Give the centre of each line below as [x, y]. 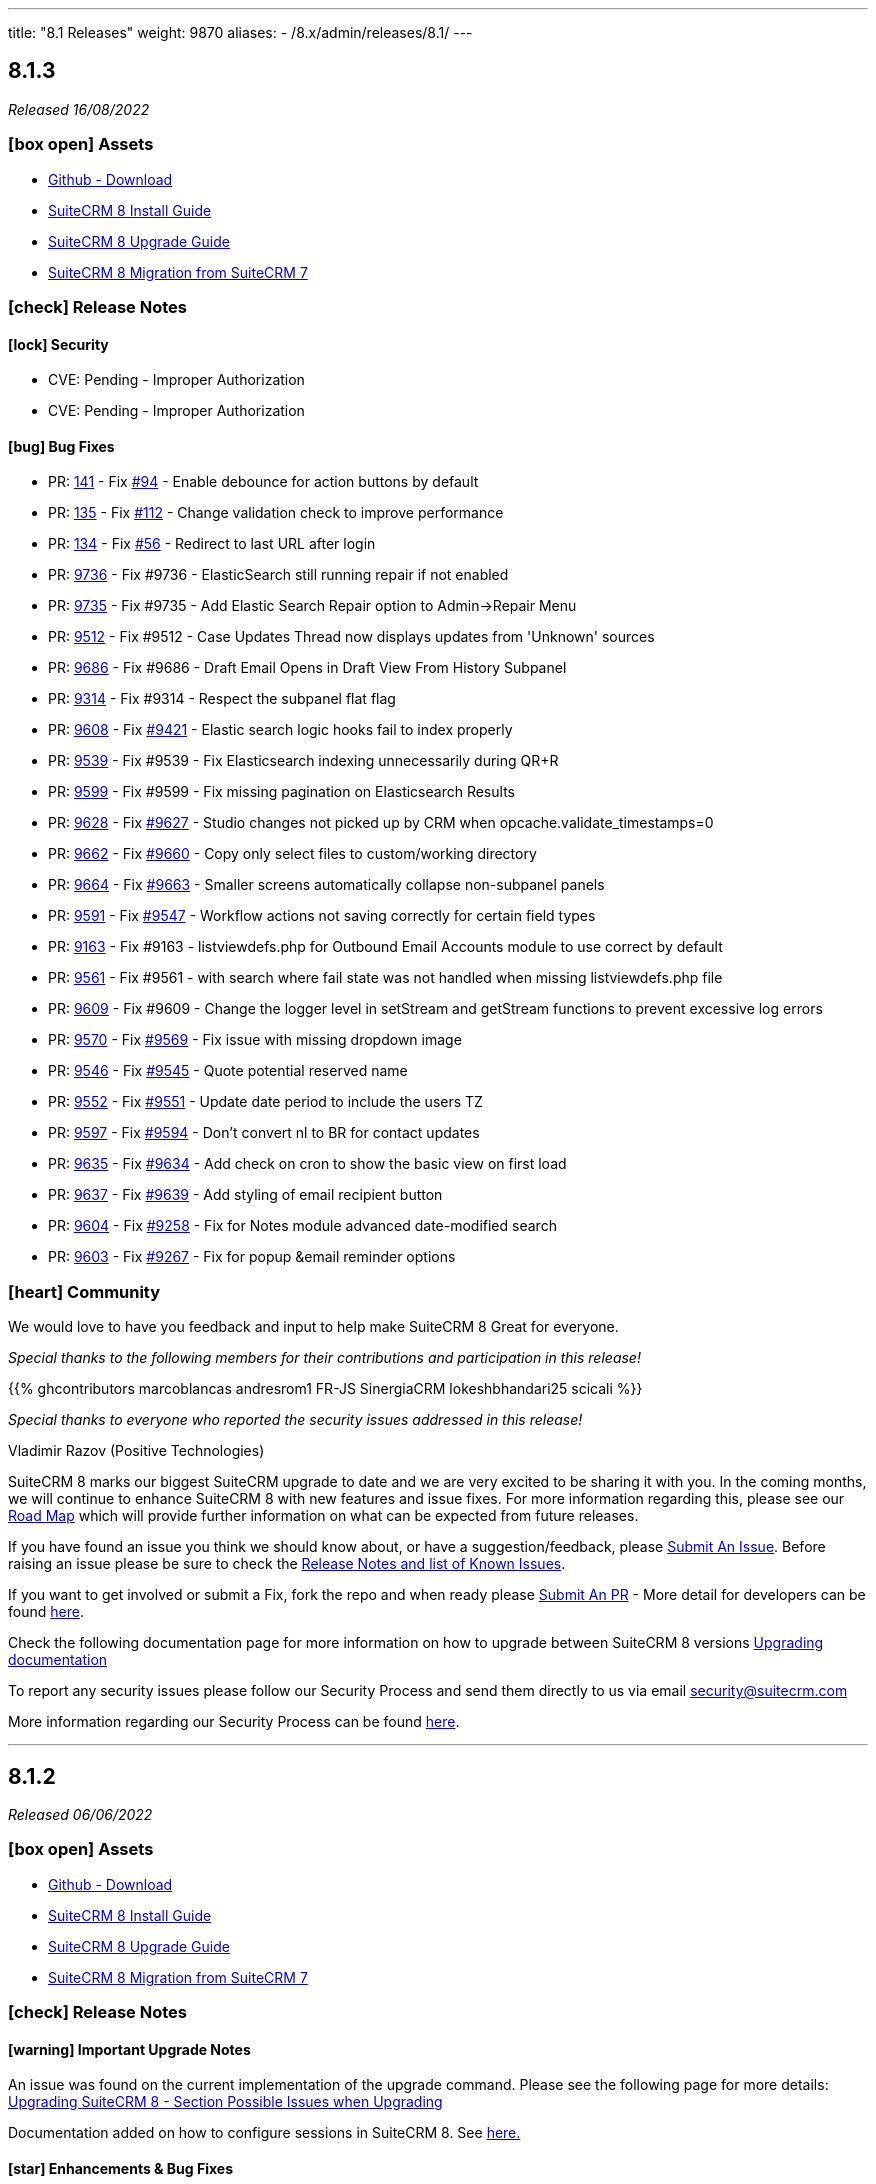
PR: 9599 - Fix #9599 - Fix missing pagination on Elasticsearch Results [281, 792]
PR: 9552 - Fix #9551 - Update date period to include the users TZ [265, 1102]
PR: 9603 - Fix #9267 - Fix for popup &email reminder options [252, 1257]
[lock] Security [58, 344]
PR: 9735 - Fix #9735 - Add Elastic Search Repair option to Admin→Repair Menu [312, 606]
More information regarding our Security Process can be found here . [234, 1722]
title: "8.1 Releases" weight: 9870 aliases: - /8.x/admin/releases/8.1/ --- [240, 32]
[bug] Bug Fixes [61, 446]
